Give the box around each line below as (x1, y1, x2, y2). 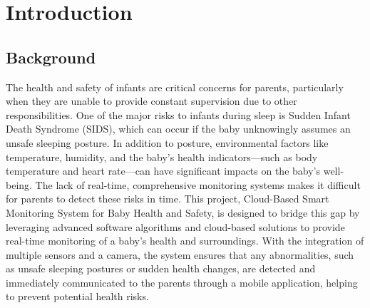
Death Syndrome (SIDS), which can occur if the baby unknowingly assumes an (6, 121, 351, 136)
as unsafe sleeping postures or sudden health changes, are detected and (6, 261, 316, 276)
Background (6, 46, 96, 68)
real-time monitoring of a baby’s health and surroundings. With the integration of (6, 233, 364, 248)
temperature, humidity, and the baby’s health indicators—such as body (6, 149, 318, 164)
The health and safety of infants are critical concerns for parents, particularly (6, 79, 344, 94)
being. (6, 177, 32, 192)
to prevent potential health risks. (6, 289, 149, 304)
